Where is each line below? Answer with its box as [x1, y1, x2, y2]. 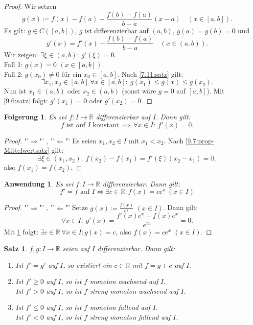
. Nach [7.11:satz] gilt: [117, 69, 183, 79]
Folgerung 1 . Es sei [4, 112, 67, 122]
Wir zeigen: [4, 49, 38, 60]
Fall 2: [4, 69, 23, 79]
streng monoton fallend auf [90, 312, 171, 322]
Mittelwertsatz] [4, 145, 49, 155]
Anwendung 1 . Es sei [4, 178, 73, 188]
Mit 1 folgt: [4, 227, 39, 237]
